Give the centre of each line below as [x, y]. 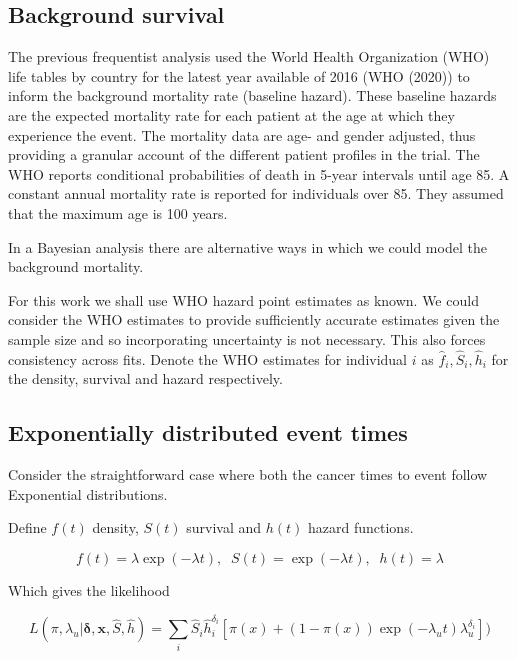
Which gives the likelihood [89, 589]
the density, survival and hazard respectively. [145, 378]
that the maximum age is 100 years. [118, 212]
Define [27, 527]
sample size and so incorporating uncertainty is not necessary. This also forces [247, 338]
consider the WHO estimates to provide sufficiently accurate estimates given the [254, 319]
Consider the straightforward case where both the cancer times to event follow [248, 474]
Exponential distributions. [88, 493]
